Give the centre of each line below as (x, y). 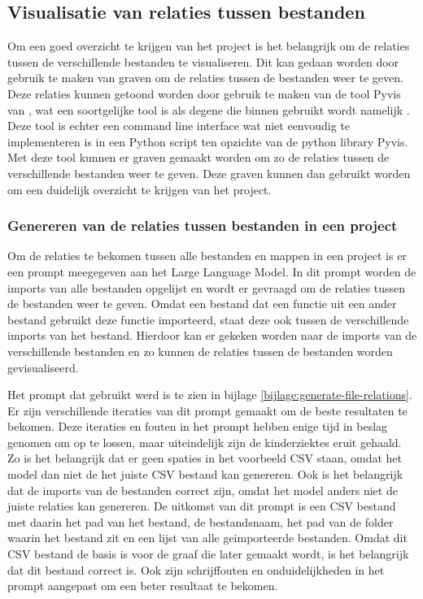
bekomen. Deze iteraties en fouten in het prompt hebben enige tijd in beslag (198, 426)
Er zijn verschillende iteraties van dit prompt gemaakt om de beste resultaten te (207, 410)
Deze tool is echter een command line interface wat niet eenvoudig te (179, 126)
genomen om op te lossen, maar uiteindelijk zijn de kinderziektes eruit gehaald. (205, 442)
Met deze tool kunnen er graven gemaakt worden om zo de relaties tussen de (198, 157)
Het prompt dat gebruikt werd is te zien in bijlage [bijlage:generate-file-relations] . (210, 395)
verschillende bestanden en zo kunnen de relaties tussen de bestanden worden (200, 351)
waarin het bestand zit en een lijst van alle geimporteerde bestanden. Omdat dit (207, 538)
